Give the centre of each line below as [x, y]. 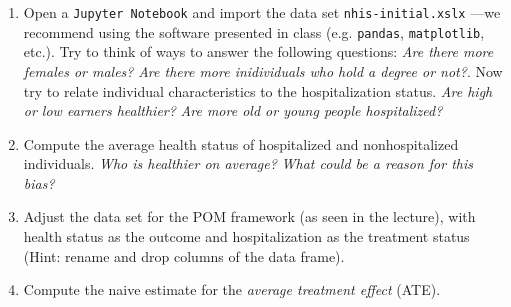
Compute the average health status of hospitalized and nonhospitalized [241, 143]
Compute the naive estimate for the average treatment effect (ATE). [232, 289]
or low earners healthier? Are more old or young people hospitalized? [233, 110]
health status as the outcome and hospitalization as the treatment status [246, 236]
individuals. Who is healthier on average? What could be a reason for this [248, 163]
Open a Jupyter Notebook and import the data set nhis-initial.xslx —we [262, 12]
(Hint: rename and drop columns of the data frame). [184, 255]
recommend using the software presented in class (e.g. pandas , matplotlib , [254, 31]
